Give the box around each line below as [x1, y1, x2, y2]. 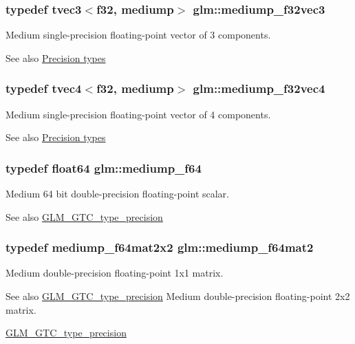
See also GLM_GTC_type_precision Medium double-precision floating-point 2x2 [6, 289, 350, 303]
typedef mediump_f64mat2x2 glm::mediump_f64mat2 [6, 239, 314, 256]
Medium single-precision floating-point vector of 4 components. [6, 107, 271, 121]
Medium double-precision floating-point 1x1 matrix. [6, 266, 224, 280]
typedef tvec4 [6, 80, 82, 97]
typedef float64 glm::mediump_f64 [6, 159, 202, 176]
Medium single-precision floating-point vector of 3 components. [6, 28, 271, 42]
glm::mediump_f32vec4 [193, 80, 325, 97]
